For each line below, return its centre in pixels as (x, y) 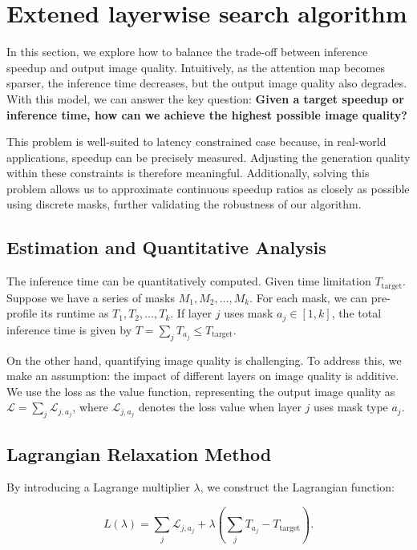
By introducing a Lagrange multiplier (98, 487)
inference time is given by (69, 329)
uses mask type (351, 407)
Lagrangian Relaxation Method (139, 453)
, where (90, 407)
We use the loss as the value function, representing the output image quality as (201, 391)
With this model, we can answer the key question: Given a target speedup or (205, 98)
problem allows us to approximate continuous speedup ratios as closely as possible (208, 188)
